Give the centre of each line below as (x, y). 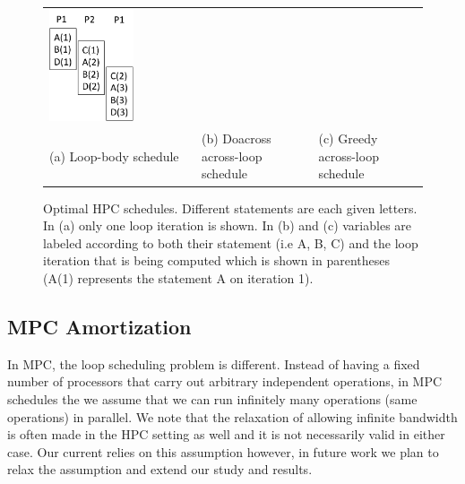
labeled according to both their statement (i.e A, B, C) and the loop (231, 242)
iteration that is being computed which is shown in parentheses (217, 260)
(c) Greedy (348, 138)
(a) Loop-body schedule (114, 156)
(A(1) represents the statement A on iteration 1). (178, 277)
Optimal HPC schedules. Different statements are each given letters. (230, 207)
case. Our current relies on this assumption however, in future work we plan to (223, 451)
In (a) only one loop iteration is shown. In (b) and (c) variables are (228, 225)
